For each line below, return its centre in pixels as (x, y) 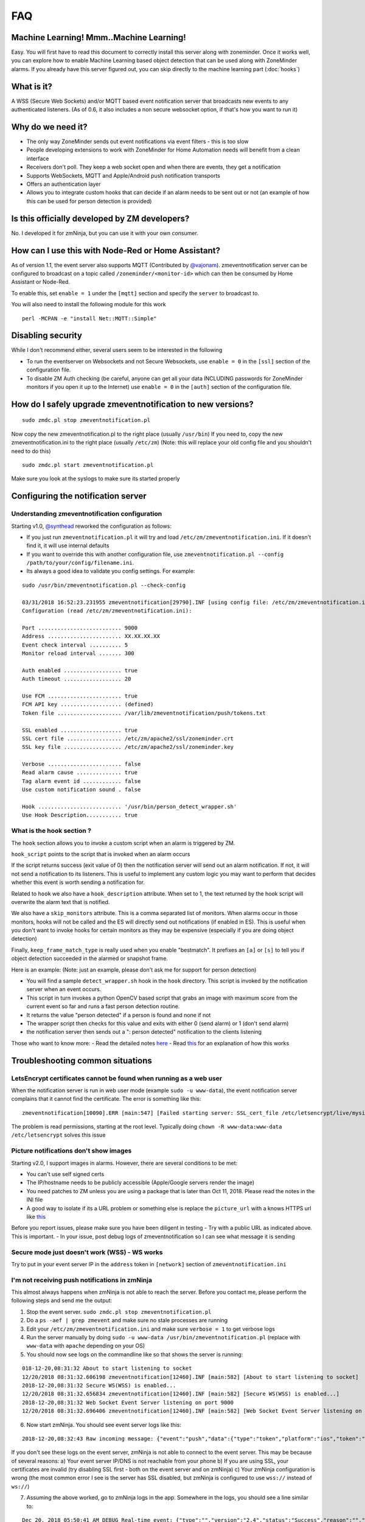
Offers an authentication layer (64, 184)
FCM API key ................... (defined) (88, 704)
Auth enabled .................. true (80, 670)
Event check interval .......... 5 (75, 645)
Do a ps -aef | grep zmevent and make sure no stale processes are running (127, 1320)
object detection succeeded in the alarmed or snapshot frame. (90, 958)
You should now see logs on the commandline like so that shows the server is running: (135, 1354)
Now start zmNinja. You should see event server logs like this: (104, 1425)
